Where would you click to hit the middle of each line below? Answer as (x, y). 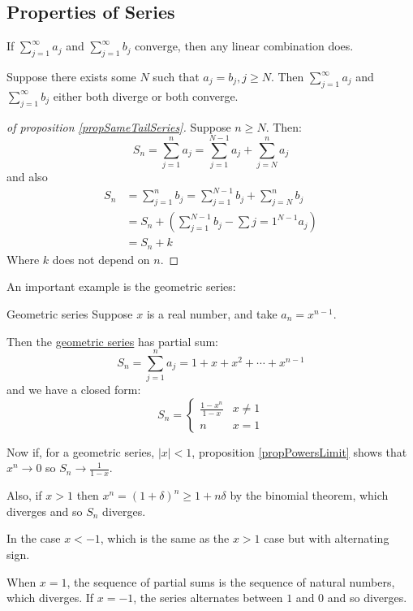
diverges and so (45, 511)
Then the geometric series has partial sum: (112, 341)
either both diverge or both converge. (146, 95)
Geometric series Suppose (70, 313)
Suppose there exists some (71, 76)
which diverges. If (50, 598)
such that (176, 76)
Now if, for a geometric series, (81, 451)
